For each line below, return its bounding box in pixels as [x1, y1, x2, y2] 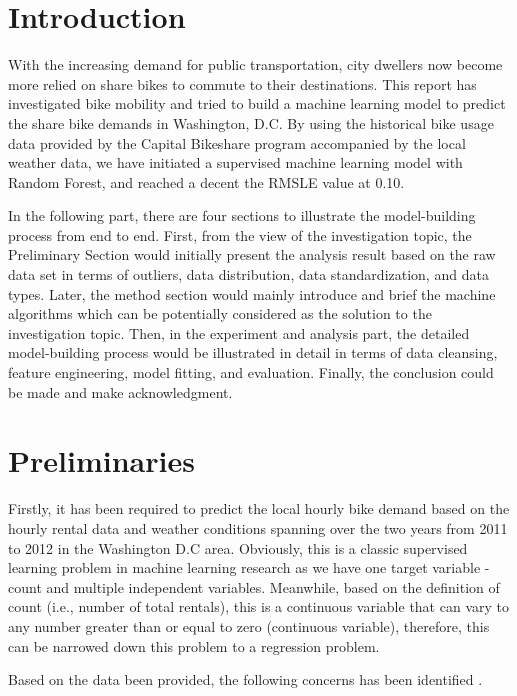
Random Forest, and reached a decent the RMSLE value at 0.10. [8, 171, 405, 192]
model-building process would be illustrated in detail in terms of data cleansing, [8, 342, 498, 363]
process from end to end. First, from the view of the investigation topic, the [8, 224, 472, 245]
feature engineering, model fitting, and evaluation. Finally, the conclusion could [8, 362, 494, 383]
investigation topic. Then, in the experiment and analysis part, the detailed [8, 322, 470, 343]
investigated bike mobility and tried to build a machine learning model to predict [8, 93, 506, 114]
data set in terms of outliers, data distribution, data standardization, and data [8, 264, 489, 285]
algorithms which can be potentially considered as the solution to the [8, 303, 432, 324]
